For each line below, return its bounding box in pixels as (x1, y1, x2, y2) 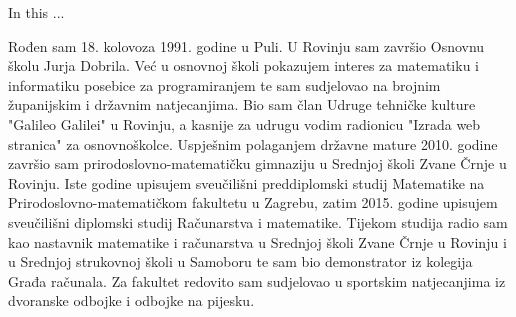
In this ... (8, 2, 65, 22)
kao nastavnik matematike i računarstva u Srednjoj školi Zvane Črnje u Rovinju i (8, 231, 507, 252)
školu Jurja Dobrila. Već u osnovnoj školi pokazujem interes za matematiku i (8, 55, 479, 76)
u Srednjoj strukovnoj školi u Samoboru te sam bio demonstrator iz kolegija (8, 251, 473, 272)
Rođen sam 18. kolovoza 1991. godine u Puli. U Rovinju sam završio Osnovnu (8, 35, 485, 56)
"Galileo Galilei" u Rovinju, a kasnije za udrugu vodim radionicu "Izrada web (8, 113, 481, 134)
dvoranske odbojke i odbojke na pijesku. (8, 290, 255, 311)
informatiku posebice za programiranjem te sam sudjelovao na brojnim (8, 74, 441, 95)
